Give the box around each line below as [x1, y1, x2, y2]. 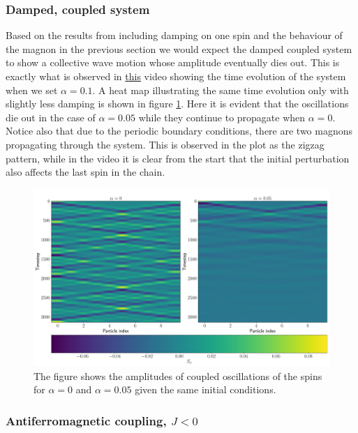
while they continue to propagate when [138, 109, 306, 124]
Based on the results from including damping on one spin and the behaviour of [6, 28, 343, 43]
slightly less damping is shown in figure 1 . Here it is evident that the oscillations [6, 96, 349, 111]
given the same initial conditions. [135, 382, 276, 397]
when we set [6, 82, 58, 97]
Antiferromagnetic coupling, [6, 411, 167, 429]
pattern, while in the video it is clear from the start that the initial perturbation [6, 151, 350, 165]
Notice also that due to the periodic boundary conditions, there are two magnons [6, 123, 353, 138]
